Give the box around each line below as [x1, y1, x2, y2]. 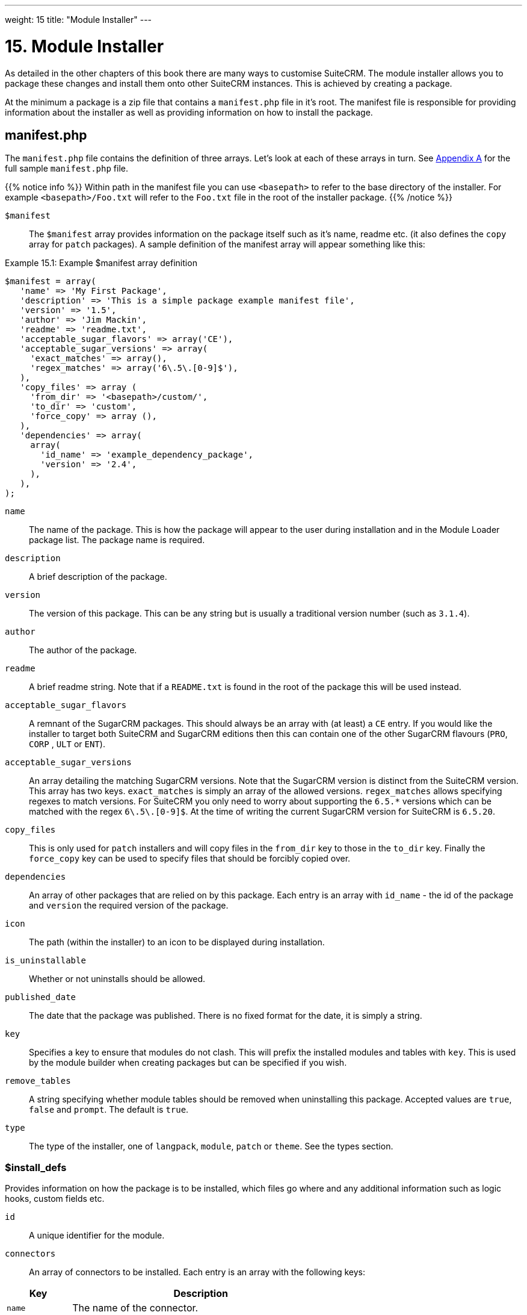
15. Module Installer [5, 36, 164, 57]
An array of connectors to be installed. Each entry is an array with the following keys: [29, 1267, 366, 1278]
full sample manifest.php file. [5, 163, 129, 174]
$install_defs [5, 1161, 67, 1174]
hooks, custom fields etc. [5, 1193, 105, 1204]
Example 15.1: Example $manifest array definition [5, 258, 197, 269]
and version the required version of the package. [29, 900, 229, 911]
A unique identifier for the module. [29, 1230, 165, 1241]
